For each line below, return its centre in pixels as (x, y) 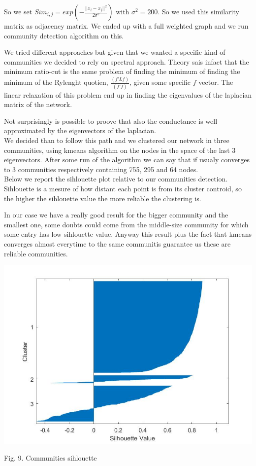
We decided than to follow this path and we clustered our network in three (117, 140)
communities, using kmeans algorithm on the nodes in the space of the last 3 (120, 150)
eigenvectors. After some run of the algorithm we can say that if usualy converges (127, 160)
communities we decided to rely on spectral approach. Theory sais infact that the (127, 61)
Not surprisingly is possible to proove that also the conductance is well (111, 121)
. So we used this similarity (198, 11)
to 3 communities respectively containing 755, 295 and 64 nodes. (101, 169)
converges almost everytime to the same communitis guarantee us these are (117, 243)
